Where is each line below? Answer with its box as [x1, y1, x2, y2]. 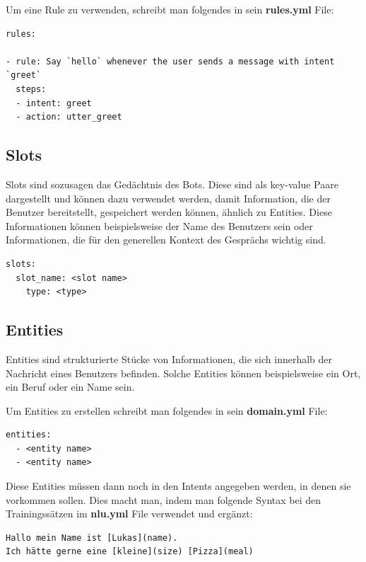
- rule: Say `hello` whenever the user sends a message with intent [6, 56, 335, 67]
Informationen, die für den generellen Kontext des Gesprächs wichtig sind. [6, 232, 326, 247]
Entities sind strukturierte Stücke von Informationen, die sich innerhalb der [6, 351, 333, 366]
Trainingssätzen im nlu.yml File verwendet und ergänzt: [6, 506, 253, 521]
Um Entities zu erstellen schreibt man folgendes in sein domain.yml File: [6, 403, 328, 418]
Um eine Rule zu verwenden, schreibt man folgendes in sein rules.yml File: [6, 2, 334, 16]
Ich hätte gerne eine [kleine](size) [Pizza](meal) [6, 546, 254, 557]
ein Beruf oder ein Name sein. [6, 379, 135, 394]
